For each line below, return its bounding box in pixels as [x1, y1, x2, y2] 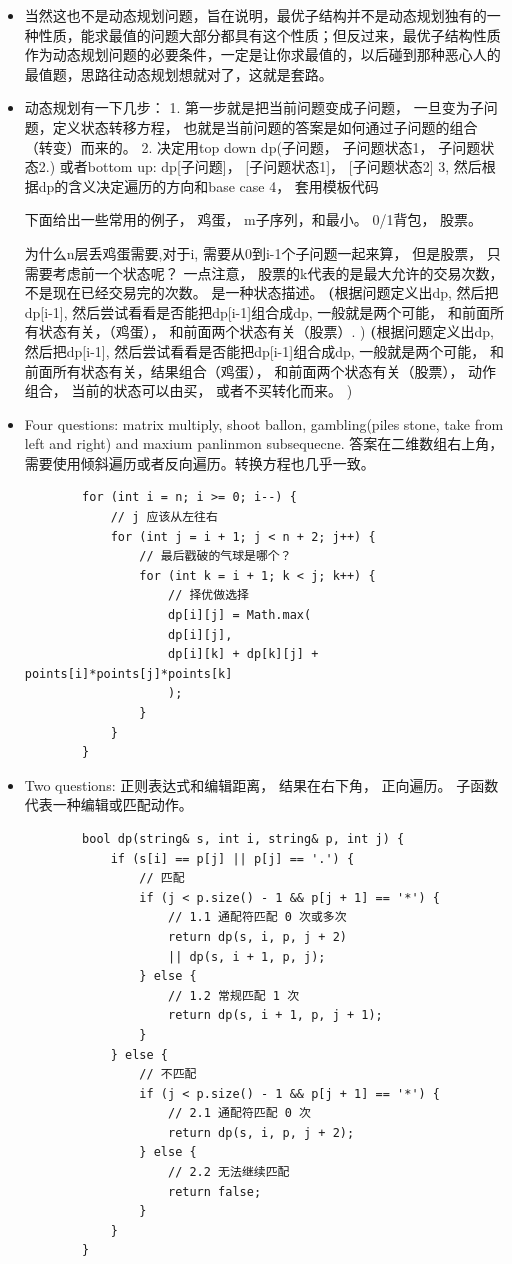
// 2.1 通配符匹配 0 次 [167, 1106, 311, 1121]
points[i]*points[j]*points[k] [24, 666, 233, 681]
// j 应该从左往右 [110, 510, 218, 525]
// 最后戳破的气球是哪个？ [139, 549, 292, 564]
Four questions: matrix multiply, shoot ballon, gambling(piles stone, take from [24, 413, 504, 434]
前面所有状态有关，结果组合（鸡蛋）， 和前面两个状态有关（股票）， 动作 [24, 360, 497, 381]
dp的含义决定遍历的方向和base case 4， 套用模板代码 [38, 175, 379, 196]
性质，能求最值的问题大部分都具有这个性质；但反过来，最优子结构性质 [38, 24, 501, 45]
